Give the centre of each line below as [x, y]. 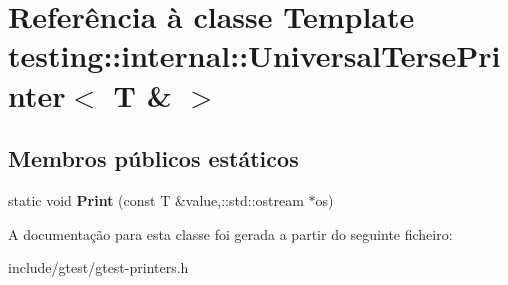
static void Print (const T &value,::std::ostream [156, 199]
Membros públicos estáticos [153, 158]
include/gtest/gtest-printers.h [98, 267]
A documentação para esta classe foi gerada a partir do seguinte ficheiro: [230, 233]
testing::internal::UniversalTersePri [254, 55]
